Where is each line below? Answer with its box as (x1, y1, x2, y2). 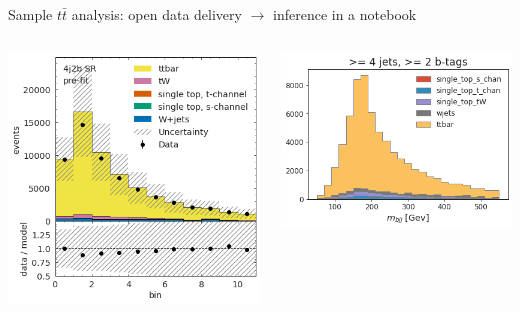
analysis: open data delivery (71, 4, 242, 24)
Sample (8, 4, 53, 24)
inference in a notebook (273, 4, 417, 24)
